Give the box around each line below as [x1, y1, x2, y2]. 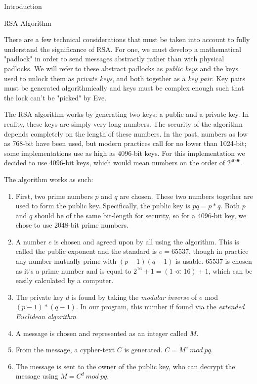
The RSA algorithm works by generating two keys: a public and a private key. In [4, 109, 249, 119]
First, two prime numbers [15, 191, 93, 201]
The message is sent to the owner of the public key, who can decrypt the [15, 361, 235, 371]
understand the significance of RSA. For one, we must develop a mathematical [4, 44, 241, 54]
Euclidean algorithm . [15, 311, 78, 322]
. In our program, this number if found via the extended [76, 301, 245, 312]
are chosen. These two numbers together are [120, 191, 253, 201]
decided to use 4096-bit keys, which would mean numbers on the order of [4, 157, 225, 168]
